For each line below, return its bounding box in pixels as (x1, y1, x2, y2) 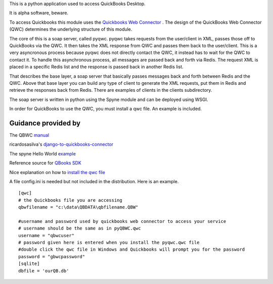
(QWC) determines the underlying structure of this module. (9, 26, 132, 32)
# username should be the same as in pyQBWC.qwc (18, 225, 141, 232)
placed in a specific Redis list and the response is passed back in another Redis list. (9, 64, 184, 70)
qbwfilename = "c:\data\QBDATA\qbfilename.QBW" (18, 204, 139, 210)
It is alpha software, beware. (9, 10, 68, 16)
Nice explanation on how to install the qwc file (9, 169, 106, 175)
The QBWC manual (9, 132, 50, 138)
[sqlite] (18, 261, 40, 267)
